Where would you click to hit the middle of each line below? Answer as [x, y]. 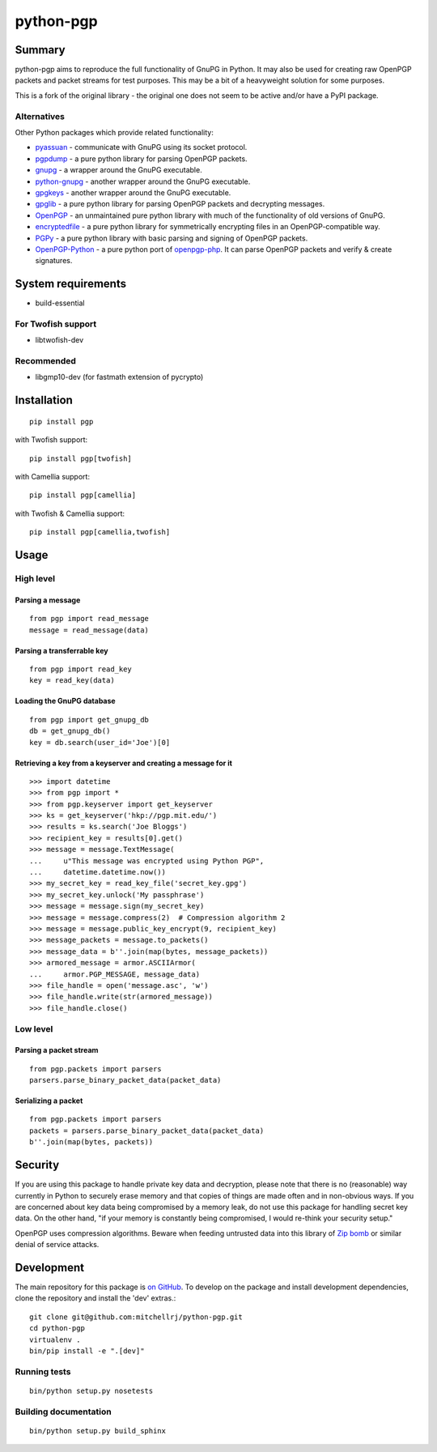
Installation [44, 400]
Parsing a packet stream [57, 1050]
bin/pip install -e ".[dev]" [87, 1351]
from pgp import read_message [89, 619]
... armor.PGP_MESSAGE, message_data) [115, 974]
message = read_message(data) [89, 630]
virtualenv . [55, 1339]
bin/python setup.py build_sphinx [98, 1431]
